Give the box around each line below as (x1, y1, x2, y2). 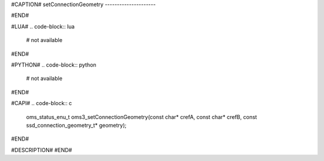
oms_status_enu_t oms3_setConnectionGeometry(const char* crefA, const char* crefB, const (26, 113, 257, 120)
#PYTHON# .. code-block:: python (11, 61, 97, 68)
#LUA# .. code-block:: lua (11, 23, 75, 30)
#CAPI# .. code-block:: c (11, 100, 72, 107)
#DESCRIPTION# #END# (11, 146, 72, 153)
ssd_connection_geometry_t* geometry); (26, 121, 127, 129)
